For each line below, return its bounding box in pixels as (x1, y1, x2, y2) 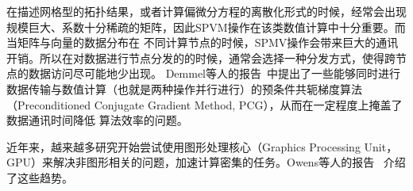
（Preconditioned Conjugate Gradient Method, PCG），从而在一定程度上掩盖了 (6, 96, 403, 113)
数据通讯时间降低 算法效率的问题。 (6, 112, 188, 128)
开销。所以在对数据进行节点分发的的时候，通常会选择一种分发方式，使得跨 (6, 49, 396, 66)
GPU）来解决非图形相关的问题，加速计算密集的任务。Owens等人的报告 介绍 (6, 154, 406, 170)
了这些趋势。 (6, 169, 73, 185)
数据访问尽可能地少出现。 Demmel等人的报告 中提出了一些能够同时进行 (28, 65, 401, 82)
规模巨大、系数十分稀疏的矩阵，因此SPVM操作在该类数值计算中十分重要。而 (6, 18, 406, 35)
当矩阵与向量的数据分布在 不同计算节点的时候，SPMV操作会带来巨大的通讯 (6, 34, 399, 51)
